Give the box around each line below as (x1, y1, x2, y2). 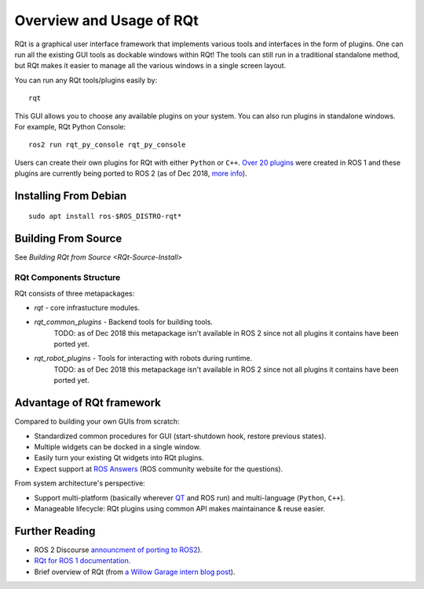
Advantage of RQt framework (14, 396, 161, 409)
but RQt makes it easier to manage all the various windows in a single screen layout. (14, 61, 287, 71)
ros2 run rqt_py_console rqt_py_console (28, 140, 186, 149)
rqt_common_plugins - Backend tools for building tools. (34, 318, 214, 327)
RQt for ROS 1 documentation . (34, 556, 131, 565)
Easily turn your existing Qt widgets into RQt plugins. (34, 453, 204, 463)
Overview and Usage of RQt (14, 12, 199, 29)
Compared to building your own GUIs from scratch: (14, 416, 180, 427)
